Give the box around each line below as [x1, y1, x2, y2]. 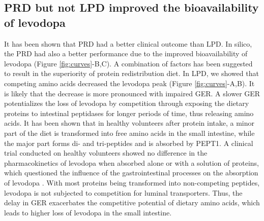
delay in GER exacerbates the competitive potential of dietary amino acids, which [4, 197, 260, 208]
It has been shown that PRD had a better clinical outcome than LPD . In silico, [4, 38, 252, 49]
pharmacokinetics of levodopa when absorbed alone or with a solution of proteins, [4, 157, 259, 168]
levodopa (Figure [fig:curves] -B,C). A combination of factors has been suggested [4, 58, 253, 68]
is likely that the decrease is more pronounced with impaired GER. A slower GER [4, 88, 260, 98]
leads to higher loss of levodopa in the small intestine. [4, 207, 172, 217]
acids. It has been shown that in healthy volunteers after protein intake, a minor [4, 118, 255, 128]
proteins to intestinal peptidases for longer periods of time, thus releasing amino [4, 107, 254, 118]
